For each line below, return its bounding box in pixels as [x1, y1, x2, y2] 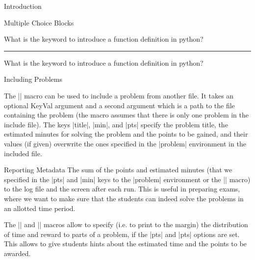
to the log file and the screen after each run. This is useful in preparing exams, [4, 184, 240, 194]
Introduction [4, 1, 42, 11]
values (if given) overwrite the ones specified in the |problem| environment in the [4, 138, 246, 148]
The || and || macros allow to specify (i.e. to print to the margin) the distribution [4, 219, 248, 230]
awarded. [4, 248, 31, 258]
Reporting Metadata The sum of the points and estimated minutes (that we [4, 165, 232, 175]
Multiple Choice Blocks [4, 17, 74, 27]
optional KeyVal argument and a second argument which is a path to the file [4, 100, 235, 110]
